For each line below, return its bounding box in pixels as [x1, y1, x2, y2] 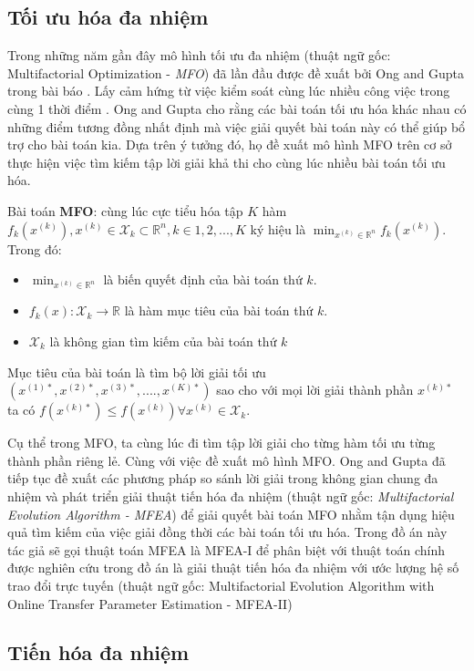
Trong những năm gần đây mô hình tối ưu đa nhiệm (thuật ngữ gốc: [7, 46, 391, 65]
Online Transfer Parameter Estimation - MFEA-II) [7, 594, 293, 613]
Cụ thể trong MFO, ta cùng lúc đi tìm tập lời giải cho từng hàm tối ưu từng [7, 433, 436, 452]
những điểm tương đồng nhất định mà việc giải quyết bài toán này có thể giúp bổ [7, 117, 466, 136]
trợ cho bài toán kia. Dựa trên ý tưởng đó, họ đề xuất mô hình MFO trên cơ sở [7, 135, 452, 154]
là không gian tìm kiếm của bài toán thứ [49, 331, 277, 350]
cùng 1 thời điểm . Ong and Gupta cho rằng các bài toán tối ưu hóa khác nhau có [7, 98, 467, 118]
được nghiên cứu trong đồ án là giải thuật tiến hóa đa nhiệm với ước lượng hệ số [7, 558, 459, 577]
